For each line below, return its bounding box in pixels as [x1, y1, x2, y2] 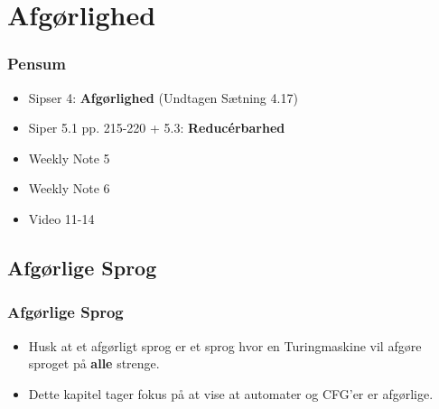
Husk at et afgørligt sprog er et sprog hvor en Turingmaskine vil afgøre [28, 336, 422, 355]
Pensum [7, 52, 66, 75]
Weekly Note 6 [28, 179, 110, 198]
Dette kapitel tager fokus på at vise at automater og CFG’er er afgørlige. [28, 384, 434, 403]
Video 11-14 [28, 209, 95, 228]
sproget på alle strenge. [28, 354, 160, 373]
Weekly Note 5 [28, 148, 110, 167]
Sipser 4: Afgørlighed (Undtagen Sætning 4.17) [28, 88, 298, 107]
